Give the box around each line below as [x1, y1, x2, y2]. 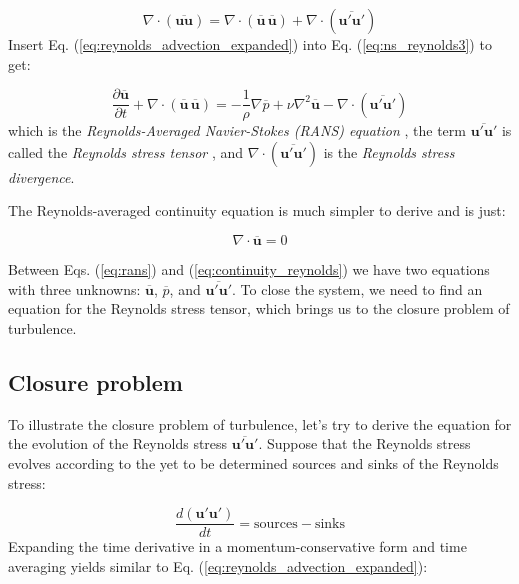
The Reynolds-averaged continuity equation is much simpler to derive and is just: [8, 200, 506, 221]
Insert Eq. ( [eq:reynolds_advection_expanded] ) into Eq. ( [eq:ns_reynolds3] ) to [8, 34, 492, 54]
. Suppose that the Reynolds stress [258, 433, 471, 454]
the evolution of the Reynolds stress [8, 433, 228, 454]
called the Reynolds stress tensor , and [8, 141, 244, 162]
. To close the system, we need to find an [232, 278, 483, 299]
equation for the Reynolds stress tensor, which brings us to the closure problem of [8, 298, 510, 319]
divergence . [8, 166, 75, 187]
